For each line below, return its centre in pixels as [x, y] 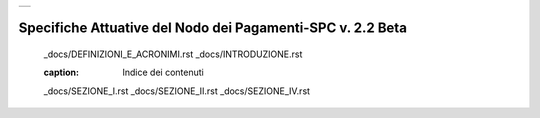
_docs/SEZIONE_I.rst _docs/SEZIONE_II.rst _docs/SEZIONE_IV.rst [176, 91]
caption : [61, 72]
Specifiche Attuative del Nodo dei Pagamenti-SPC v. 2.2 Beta [212, 28]
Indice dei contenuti [163, 72]
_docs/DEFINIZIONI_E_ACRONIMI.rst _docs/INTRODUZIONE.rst [173, 54]
